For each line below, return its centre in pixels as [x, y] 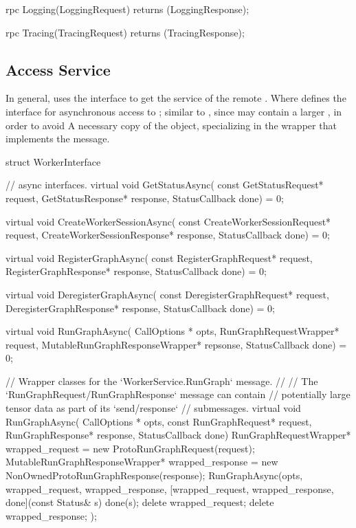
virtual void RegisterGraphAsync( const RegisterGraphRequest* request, [159, 257]
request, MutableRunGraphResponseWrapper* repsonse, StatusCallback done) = [176, 344]
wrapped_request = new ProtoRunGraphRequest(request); [130, 448]
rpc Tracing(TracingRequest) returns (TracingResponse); [125, 32]
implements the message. [58, 139]
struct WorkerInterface [53, 161]
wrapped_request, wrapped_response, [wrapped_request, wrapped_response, [170, 488]
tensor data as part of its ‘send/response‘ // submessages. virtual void [153, 408]
